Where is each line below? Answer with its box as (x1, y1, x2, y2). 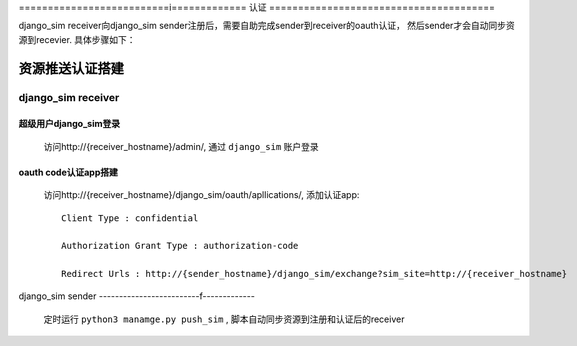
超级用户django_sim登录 (18, 118, 120, 130)
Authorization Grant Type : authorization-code (61, 240, 299, 252)
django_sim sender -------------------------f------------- (18, 290, 255, 302)
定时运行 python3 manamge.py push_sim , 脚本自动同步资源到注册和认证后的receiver (43, 313, 405, 325)
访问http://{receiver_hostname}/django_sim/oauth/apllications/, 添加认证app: (43, 189, 360, 201)
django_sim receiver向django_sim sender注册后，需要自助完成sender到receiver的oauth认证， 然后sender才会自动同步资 (18, 20, 515, 32)
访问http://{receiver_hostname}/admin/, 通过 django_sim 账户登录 (43, 140, 319, 152)
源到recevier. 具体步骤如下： (18, 33, 136, 45)
